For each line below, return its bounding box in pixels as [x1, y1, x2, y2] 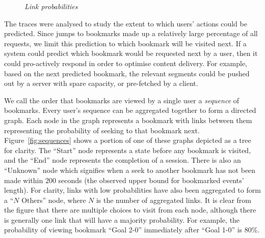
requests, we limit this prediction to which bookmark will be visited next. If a [4, 38, 247, 48]
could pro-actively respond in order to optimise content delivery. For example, [4, 57, 247, 68]
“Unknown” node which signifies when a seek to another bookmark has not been [4, 164, 256, 175]
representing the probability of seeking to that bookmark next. [4, 125, 200, 135]
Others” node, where [21, 194, 86, 205]
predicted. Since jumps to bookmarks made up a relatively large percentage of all [4, 28, 258, 39]
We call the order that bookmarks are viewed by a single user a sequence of [4, 95, 240, 105]
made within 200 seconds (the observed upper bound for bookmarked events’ [4, 174, 244, 185]
